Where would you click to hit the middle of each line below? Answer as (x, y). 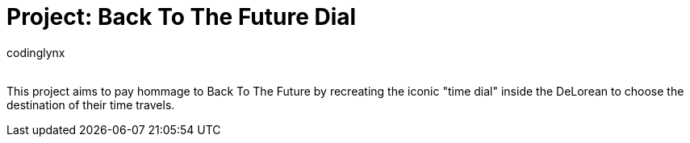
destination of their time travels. (91, 104)
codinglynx (36, 52)
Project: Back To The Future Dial (182, 17)
